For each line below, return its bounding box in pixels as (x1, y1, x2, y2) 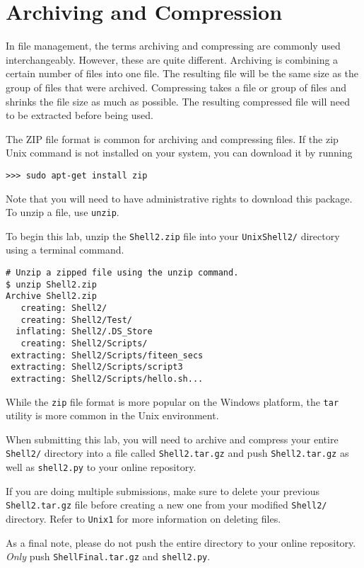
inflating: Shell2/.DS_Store (16, 326, 153, 337)
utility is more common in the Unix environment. (6, 408, 219, 423)
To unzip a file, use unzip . (6, 205, 119, 220)
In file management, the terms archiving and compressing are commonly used (6, 38, 341, 53)
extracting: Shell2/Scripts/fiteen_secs (11, 350, 204, 360)
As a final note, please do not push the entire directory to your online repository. (6, 535, 356, 550)
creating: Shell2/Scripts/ (20, 338, 148, 348)
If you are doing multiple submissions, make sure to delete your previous (6, 483, 319, 498)
